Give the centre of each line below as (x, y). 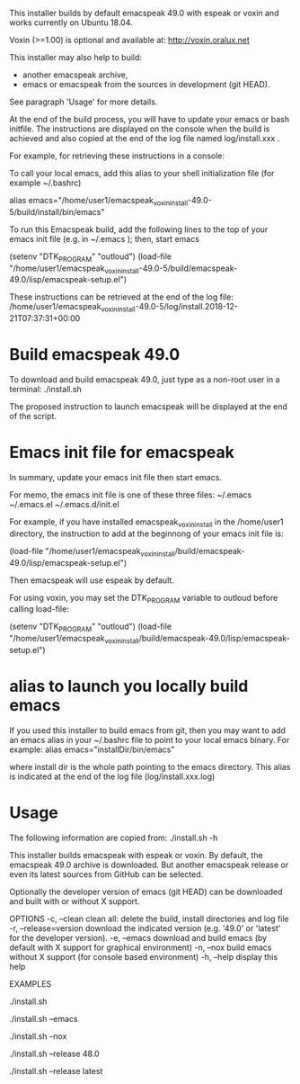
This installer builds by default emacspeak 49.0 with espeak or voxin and (144, 13)
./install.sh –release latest (56, 1071)
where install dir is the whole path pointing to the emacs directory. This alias (150, 766)
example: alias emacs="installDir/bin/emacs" (92, 749)
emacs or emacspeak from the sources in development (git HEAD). (146, 84)
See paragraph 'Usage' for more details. (84, 102)
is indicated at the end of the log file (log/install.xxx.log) (112, 776)
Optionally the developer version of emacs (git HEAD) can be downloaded (146, 891)
